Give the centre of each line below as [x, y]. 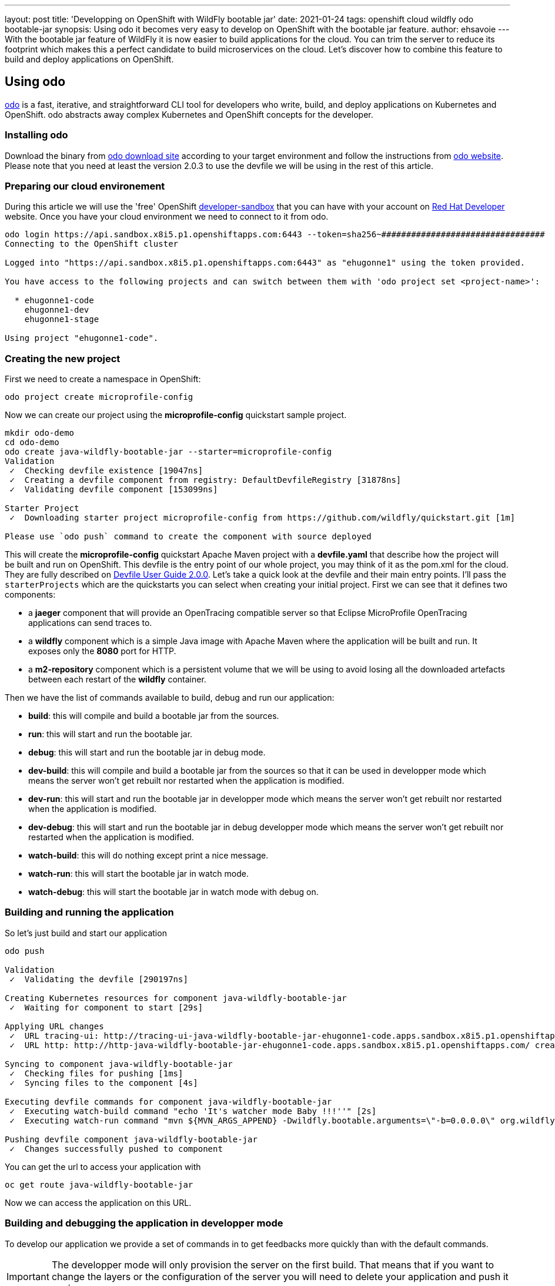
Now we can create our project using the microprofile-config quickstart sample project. [176, 415]
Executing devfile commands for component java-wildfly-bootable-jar [168, 1101]
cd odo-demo [32, 443]
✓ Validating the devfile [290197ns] [99, 979]
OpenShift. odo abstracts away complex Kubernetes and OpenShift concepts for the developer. [189, 114]
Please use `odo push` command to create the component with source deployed [188, 537]
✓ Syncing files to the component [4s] [104, 1083]
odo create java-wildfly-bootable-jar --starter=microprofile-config [168, 452]
